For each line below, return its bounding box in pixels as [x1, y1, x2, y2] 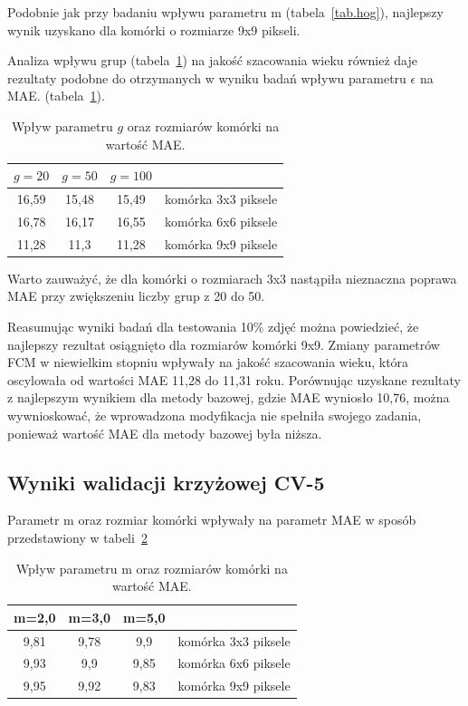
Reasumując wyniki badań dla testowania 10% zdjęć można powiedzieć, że [7, 316, 419, 335]
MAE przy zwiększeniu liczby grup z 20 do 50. [7, 286, 265, 305]
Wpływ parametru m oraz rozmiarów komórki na [15, 558, 288, 577]
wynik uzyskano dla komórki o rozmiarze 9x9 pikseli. [7, 20, 301, 39]
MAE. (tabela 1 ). [7, 86, 105, 105]
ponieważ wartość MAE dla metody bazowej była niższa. [7, 423, 322, 442]
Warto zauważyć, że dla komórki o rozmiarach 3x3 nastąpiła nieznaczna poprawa [7, 268, 457, 287]
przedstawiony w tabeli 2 [7, 527, 148, 546]
